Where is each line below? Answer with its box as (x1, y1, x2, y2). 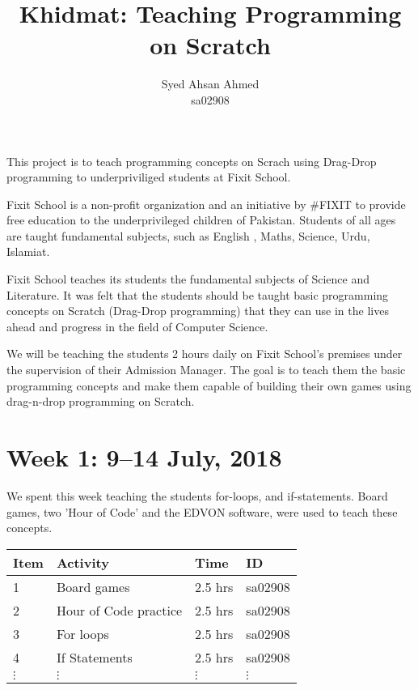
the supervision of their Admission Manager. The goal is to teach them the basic (6, 361, 406, 378)
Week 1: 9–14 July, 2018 (6, 441, 282, 473)
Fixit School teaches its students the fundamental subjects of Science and (6, 270, 370, 287)
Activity (56, 552, 109, 572)
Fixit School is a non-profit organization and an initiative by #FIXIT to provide (6, 195, 406, 212)
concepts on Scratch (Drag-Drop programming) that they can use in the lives (6, 302, 389, 319)
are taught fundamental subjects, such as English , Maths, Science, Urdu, (6, 227, 370, 244)
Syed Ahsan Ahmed (161, 75, 260, 92)
